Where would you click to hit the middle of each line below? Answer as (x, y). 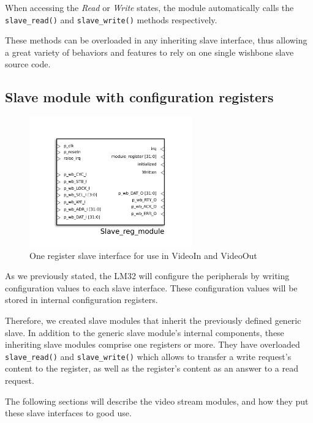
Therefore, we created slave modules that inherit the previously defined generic (153, 320)
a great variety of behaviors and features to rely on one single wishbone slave (149, 52)
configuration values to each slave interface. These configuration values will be (151, 287)
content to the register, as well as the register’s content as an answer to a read (152, 368)
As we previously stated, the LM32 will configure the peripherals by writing (147, 276)
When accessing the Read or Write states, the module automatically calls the (149, 7)
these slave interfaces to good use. (68, 413)
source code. (28, 64)
